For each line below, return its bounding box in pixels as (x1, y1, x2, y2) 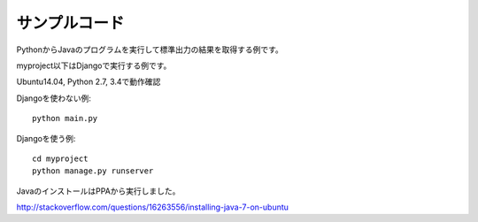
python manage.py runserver (32, 166, 154, 176)
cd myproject (32, 153, 89, 164)
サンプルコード (16, 13, 125, 33)
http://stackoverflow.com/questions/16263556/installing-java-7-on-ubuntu (16, 202, 289, 212)
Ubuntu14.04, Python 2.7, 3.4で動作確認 (16, 76, 161, 88)
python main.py (32, 113, 98, 124)
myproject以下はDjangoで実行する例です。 (16, 60, 172, 71)
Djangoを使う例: (16, 133, 76, 143)
